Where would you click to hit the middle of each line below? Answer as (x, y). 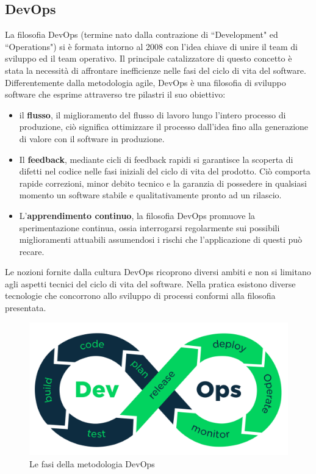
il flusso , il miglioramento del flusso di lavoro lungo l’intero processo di (153, 114)
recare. (32, 251)
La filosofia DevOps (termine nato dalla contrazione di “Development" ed (142, 34)
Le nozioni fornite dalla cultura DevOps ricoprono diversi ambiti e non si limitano (158, 272)
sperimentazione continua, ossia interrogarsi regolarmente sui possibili (149, 227)
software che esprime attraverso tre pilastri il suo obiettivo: (115, 94)
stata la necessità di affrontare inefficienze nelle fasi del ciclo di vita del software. (156, 70)
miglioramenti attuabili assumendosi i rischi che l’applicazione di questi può (161, 239)
